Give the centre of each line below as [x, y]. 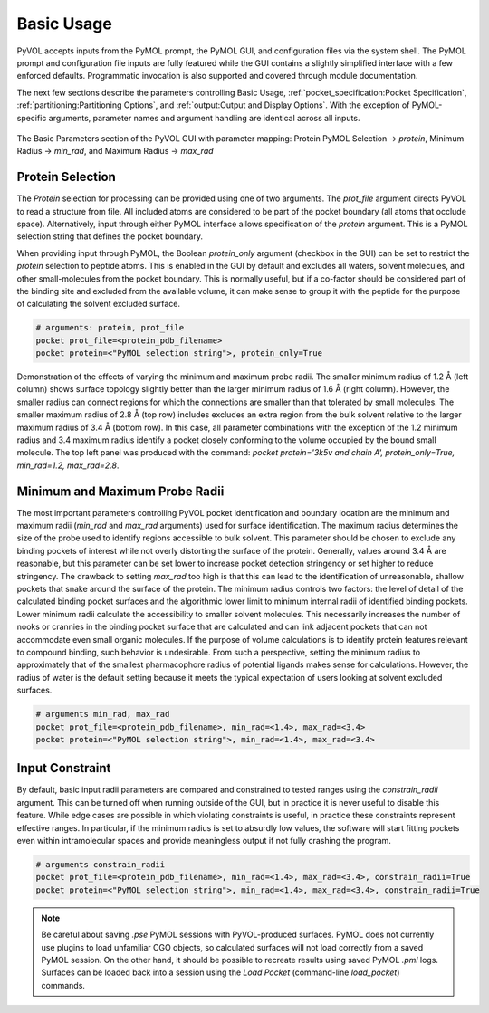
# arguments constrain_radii [101, 864]
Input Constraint [64, 768]
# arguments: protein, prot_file [110, 328]
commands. [63, 985]
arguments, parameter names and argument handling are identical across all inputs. [204, 118]
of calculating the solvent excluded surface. [99, 304]
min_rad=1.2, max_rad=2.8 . [68, 465]
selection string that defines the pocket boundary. [110, 236]
